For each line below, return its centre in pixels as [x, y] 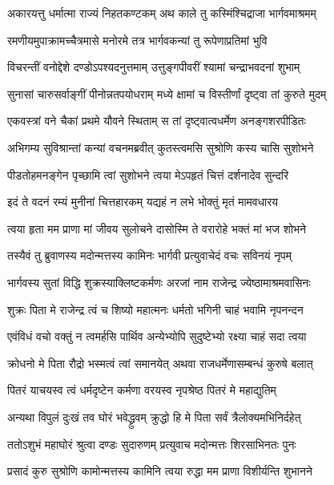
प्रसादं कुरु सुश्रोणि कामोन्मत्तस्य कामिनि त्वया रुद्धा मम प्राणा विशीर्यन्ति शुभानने [160, 471]
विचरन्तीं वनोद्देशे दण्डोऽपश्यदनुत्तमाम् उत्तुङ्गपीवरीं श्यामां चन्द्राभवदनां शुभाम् [154, 67]
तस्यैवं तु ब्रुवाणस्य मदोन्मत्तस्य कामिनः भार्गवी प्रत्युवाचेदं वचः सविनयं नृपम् [150, 255]
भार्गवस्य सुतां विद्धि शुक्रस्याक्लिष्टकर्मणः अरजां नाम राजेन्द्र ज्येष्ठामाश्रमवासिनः [159, 282]
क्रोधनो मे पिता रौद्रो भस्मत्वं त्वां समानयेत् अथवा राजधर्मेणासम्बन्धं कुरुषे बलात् [160, 363]
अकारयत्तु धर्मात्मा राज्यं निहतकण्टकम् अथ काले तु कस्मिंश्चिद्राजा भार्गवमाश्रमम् [162, 13]
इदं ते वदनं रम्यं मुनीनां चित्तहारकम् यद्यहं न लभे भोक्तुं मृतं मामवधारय [143, 202]
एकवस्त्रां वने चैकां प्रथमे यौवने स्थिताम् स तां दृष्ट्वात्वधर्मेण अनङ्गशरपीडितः [157, 121]
